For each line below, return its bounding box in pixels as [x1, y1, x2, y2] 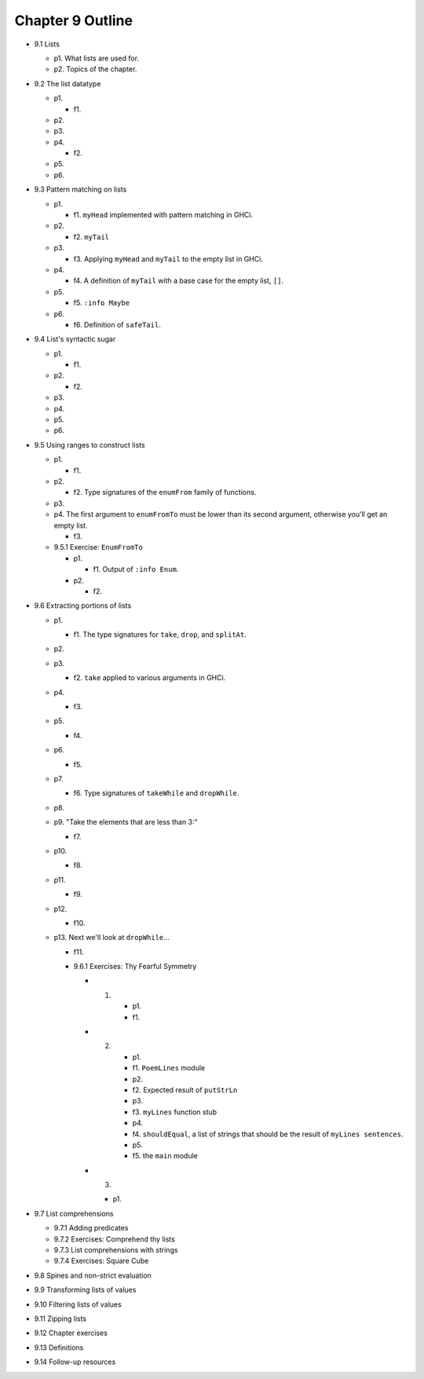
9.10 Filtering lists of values [34, 1300, 122, 1309]
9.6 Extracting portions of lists [34, 601, 132, 610]
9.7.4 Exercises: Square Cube [53, 1256, 149, 1266]
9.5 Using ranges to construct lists [34, 440, 145, 449]
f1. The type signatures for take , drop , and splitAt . [73, 630, 247, 639]
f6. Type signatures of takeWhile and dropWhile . [73, 788, 239, 798]
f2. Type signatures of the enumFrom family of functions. [73, 488, 257, 497]
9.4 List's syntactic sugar [34, 335, 116, 344]
